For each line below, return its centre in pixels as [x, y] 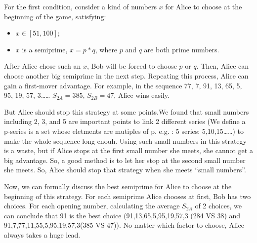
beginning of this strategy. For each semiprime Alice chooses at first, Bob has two [128, 196]
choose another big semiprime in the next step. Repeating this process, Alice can [126, 75]
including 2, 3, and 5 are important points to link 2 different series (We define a [125, 121]
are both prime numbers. [182, 49]
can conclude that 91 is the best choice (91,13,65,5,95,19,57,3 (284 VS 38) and [122, 215]
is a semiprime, [45, 49]
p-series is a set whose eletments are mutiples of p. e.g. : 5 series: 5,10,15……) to [124, 131]
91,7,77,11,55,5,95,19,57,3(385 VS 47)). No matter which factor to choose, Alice [124, 225]
